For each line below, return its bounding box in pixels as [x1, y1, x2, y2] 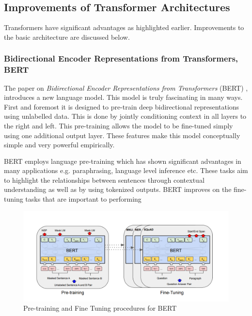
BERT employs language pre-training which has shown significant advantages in [4, 156, 241, 166]
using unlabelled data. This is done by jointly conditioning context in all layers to [4, 111, 247, 121]
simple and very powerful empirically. [4, 140, 115, 150]
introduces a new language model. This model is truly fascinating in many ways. [4, 92, 243, 102]
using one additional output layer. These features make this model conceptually [4, 130, 240, 140]
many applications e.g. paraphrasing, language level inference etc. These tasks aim [4, 165, 248, 175]
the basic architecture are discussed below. [4, 32, 130, 42]
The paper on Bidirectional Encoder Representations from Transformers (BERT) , [4, 82, 248, 93]
